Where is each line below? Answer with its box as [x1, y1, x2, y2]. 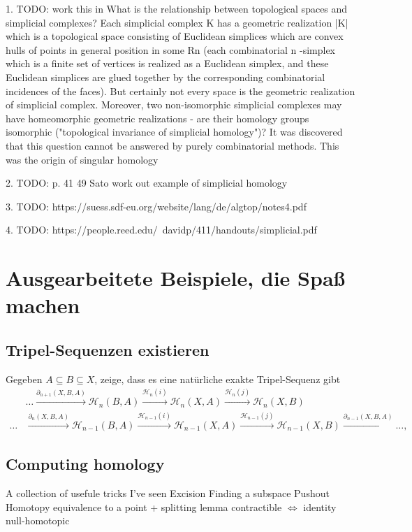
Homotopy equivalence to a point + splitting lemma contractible [6, 499, 282, 514]
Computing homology [6, 453, 165, 475]
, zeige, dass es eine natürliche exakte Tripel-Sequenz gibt [94, 371, 341, 386]
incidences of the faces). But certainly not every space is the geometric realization [6, 83, 355, 98]
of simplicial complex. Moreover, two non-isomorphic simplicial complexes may [6, 97, 342, 112]
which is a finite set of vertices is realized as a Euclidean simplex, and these [6, 56, 329, 71]
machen [6, 291, 80, 319]
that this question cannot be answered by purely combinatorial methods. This [6, 138, 339, 152]
